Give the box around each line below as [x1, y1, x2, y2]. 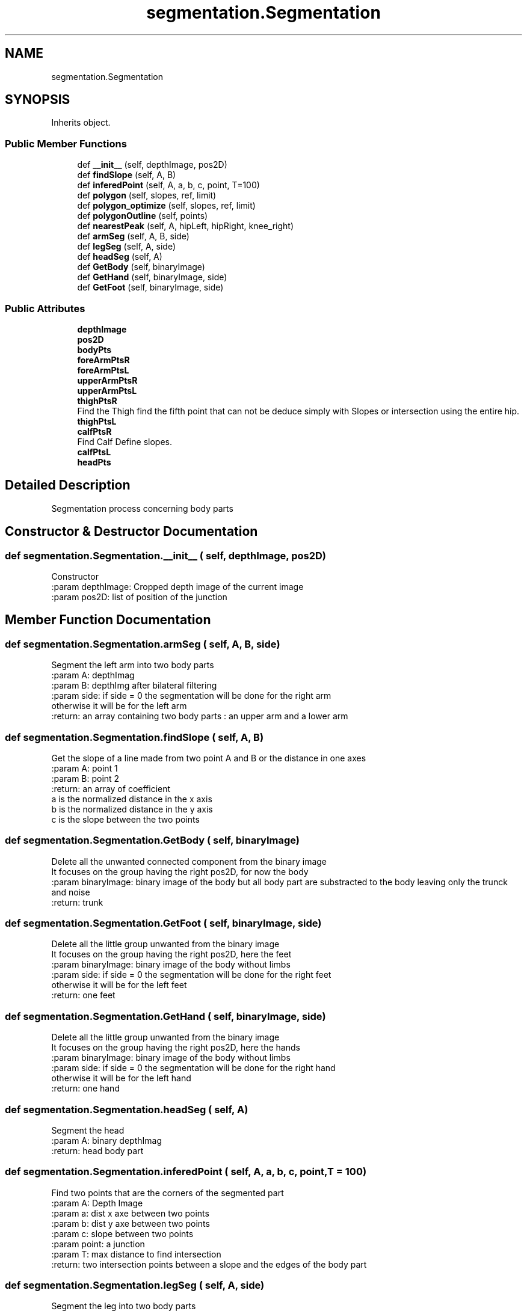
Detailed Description [5, 477, 131, 493]
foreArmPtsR [77, 354, 130, 365]
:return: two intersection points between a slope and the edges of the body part [51, 1259, 367, 1270]
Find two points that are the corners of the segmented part [51, 1187, 284, 1198]
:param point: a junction [51, 1238, 145, 1249]
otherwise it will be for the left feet [51, 980, 187, 990]
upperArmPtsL [77, 385, 137, 396]
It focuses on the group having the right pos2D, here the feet [51, 949, 292, 960]
